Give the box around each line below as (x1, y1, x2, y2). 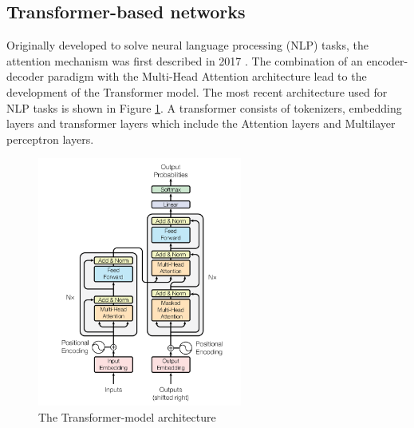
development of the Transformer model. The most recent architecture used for (6, 83, 388, 100)
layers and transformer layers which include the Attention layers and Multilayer (6, 115, 396, 132)
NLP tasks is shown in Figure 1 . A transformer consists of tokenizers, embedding (6, 99, 402, 116)
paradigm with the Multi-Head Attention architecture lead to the (47, 68, 367, 85)
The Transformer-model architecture (38, 408, 216, 425)
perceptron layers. (6, 130, 94, 147)
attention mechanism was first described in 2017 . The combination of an (6, 52, 363, 69)
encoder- (366, 52, 408, 69)
